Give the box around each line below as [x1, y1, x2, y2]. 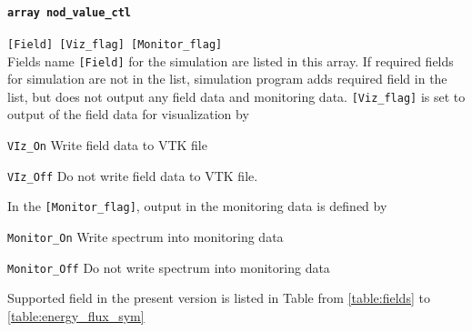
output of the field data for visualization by [7, 105, 249, 124]
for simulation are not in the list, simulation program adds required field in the [7, 69, 447, 88]
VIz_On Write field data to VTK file [7, 136, 207, 155]
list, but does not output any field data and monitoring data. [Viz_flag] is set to [7, 86, 466, 106]
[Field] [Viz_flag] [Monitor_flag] [7, 37, 223, 51]
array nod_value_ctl [7, 5, 132, 19]
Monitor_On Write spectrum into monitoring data [7, 226, 284, 246]
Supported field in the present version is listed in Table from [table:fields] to [7, 288, 430, 307]
